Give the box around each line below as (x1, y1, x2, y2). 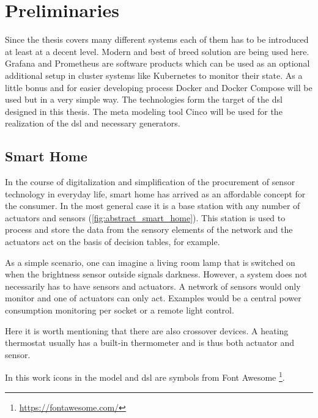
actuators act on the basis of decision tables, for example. (5, 235, 220, 248)
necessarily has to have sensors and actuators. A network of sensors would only (5, 279, 301, 292)
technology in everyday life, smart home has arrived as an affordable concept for (5, 187, 306, 200)
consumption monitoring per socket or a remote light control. (5, 304, 234, 317)
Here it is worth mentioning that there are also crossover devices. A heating (5, 324, 289, 337)
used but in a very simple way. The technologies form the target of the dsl (5, 93, 283, 106)
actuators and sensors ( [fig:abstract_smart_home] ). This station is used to (5, 211, 286, 224)
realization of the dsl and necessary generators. (5, 117, 180, 130)
